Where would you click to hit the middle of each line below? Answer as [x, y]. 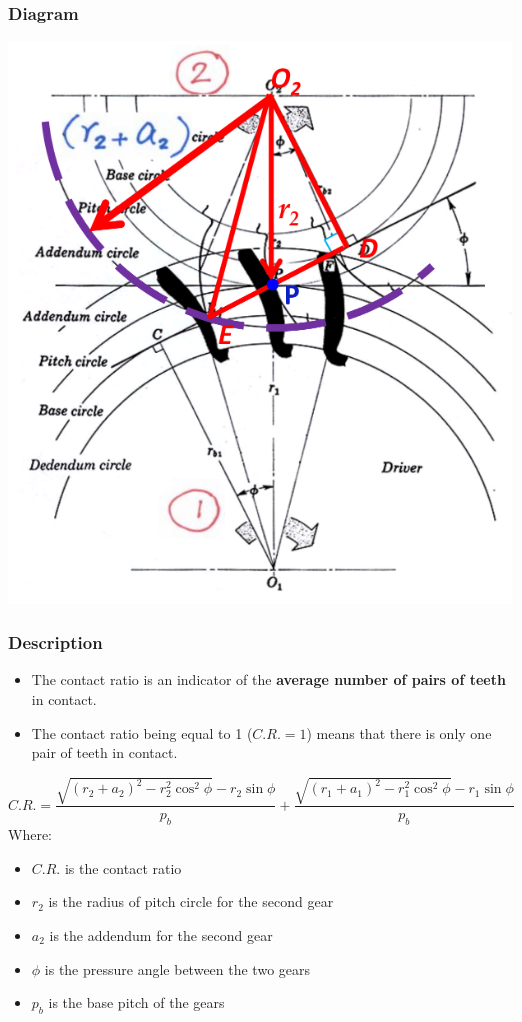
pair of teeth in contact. [104, 752]
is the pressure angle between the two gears [177, 968]
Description [55, 642]
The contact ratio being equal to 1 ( [142, 732]
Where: [30, 834]
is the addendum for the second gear [161, 934]
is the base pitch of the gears [136, 1002]
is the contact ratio [123, 867]
